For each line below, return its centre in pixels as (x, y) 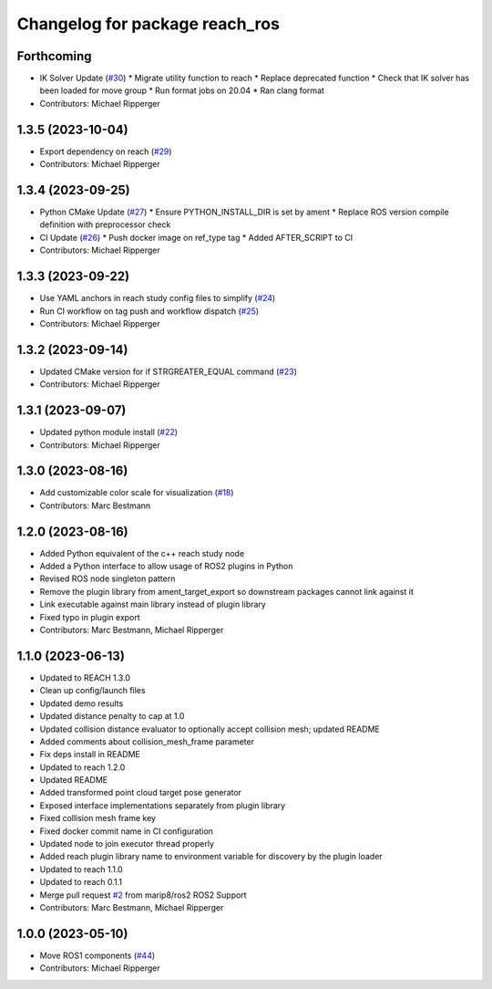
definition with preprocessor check (105, 224)
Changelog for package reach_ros (148, 24)
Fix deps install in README (90, 755)
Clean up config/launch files (92, 691)
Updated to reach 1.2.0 (82, 767)
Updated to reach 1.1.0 (81, 869)
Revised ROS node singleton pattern (108, 578)
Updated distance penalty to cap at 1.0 (112, 716)
